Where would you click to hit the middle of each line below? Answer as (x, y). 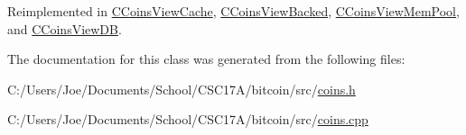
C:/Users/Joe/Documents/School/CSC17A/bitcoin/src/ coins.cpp (188, 119)
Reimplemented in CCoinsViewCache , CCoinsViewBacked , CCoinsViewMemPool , (233, 11)
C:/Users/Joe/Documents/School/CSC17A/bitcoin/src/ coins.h (182, 89)
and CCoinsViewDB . (65, 28)
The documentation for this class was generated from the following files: (206, 59)
